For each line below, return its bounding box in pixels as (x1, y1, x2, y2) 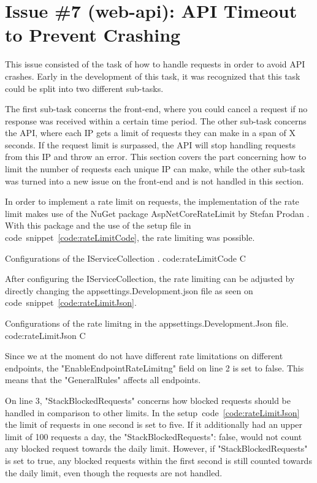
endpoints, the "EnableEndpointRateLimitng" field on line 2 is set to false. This (5, 361, 304, 374)
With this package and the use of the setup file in (5, 219, 191, 232)
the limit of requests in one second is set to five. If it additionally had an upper (5, 418, 303, 431)
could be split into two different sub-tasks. (5, 82, 164, 94)
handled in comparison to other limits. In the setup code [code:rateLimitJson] (5, 406, 300, 419)
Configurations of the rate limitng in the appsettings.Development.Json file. (5, 317, 289, 329)
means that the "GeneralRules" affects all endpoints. (5, 373, 201, 386)
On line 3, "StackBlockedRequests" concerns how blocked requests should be (5, 394, 291, 406)
